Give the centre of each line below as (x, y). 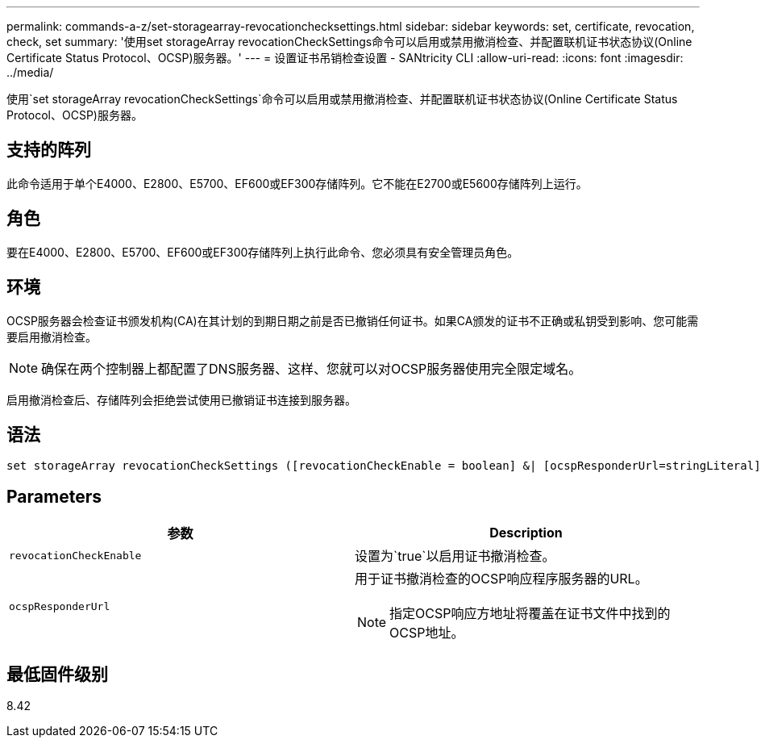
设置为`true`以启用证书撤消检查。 (455, 556)
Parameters (54, 496)
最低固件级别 (57, 674)
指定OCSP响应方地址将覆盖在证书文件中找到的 (530, 614)
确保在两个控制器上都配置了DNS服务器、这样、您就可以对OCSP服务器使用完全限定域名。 (312, 368)
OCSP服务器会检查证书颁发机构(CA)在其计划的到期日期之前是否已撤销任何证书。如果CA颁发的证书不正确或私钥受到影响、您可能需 (353, 320)
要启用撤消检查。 (52, 336)
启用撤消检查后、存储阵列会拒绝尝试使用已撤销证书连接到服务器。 (181, 399)
